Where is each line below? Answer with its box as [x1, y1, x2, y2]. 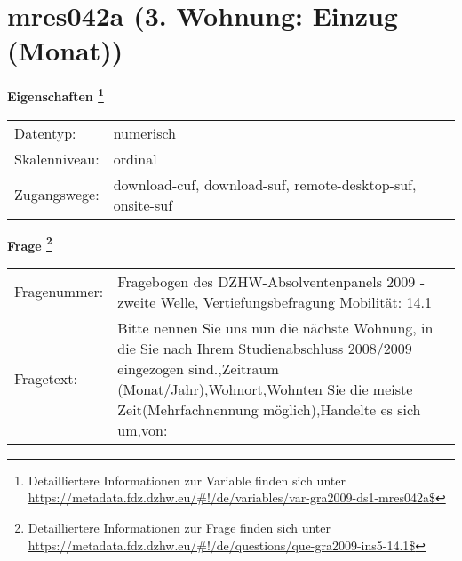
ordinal [113, 148, 157, 169]
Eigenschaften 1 [7, 84, 104, 105]
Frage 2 [7, 233, 52, 254]
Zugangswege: [14, 184, 100, 205]
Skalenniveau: [14, 148, 100, 169]
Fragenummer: [14, 281, 104, 302]
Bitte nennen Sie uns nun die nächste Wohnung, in [117, 317, 434, 338]
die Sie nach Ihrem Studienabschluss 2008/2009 [117, 337, 412, 358]
